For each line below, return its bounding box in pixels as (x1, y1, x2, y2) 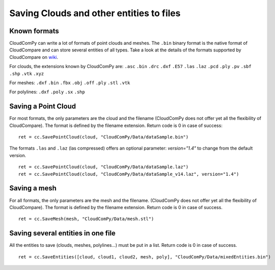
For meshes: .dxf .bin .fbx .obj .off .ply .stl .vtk (9, 80, 131, 86)
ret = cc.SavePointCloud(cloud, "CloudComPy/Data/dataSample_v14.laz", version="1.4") (18, 171, 239, 177)
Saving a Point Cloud (9, 102, 76, 111)
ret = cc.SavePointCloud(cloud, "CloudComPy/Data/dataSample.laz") (18, 164, 189, 170)
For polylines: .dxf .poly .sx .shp (9, 89, 85, 95)
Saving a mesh (9, 184, 57, 192)
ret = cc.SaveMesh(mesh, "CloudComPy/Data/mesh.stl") (18, 216, 154, 222)
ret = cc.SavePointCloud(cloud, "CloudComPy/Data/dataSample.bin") (18, 134, 189, 140)
